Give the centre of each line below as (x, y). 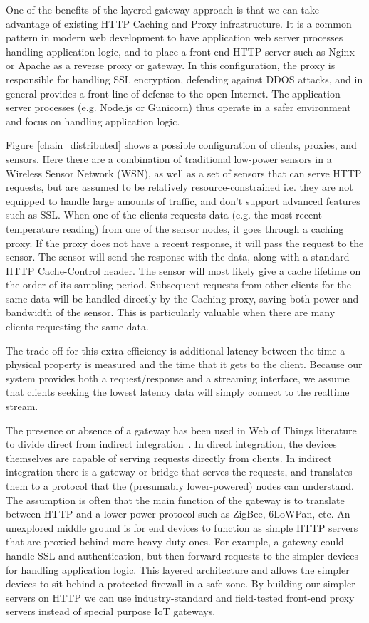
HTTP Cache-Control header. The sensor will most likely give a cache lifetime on (183, 270)
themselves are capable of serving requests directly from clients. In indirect (169, 457)
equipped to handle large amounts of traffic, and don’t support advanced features (183, 200)
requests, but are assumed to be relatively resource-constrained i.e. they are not (180, 187)
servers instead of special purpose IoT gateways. (111, 611)
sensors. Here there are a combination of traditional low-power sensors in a (169, 158)
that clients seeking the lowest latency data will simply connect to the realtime (178, 392)
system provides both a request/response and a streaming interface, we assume (178, 378)
